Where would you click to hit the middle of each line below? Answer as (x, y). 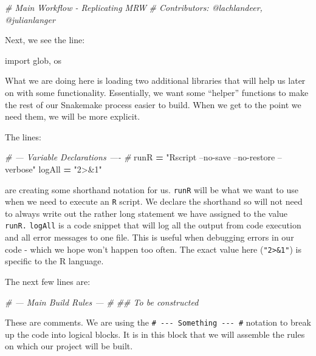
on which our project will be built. (69, 346)
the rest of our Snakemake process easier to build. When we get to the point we (153, 104)
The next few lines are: (48, 281)
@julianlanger (30, 19)
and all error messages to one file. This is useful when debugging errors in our (149, 237)
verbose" (20, 169)
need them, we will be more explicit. (73, 116)
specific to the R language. (54, 261)
